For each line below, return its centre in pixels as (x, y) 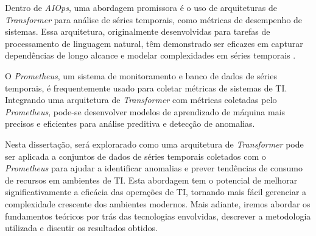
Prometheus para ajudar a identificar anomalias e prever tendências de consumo (154, 168)
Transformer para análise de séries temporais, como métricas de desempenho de (154, 19)
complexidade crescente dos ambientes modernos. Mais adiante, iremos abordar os (158, 203)
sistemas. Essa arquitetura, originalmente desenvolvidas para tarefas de (138, 31)
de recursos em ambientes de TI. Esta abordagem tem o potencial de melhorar (151, 180)
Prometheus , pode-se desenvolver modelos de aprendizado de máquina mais (145, 111)
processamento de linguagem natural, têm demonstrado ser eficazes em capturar (154, 43)
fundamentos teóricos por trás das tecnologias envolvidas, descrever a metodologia (158, 216)
